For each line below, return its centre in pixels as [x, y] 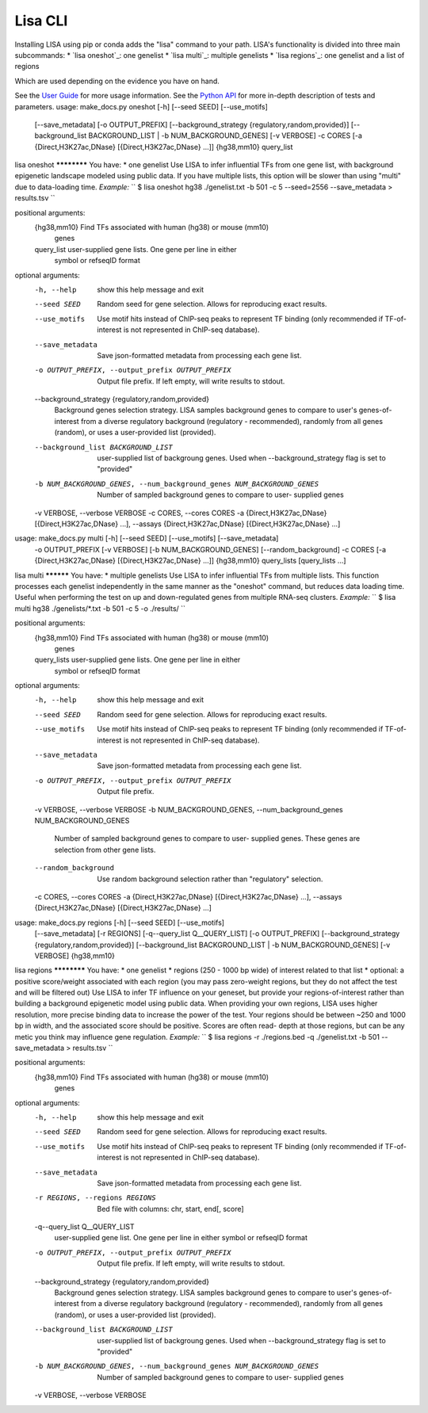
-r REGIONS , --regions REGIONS [95, 1198]
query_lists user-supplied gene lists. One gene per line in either [138, 660]
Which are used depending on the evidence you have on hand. [117, 81]
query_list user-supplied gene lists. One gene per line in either [136, 249]
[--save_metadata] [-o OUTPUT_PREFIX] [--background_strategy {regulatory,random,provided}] [192, 124]
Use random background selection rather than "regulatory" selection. [210, 879]
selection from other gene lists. [105, 850]
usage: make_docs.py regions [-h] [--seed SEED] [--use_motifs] [120, 922]
